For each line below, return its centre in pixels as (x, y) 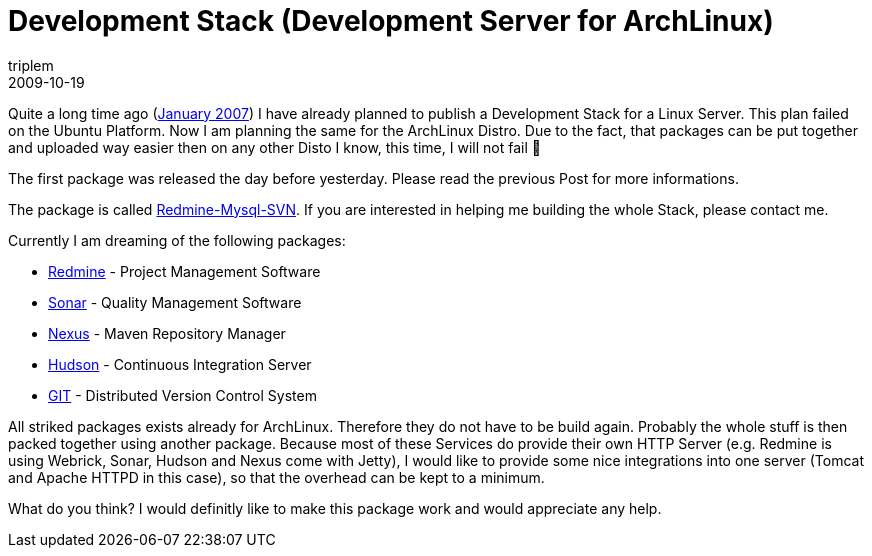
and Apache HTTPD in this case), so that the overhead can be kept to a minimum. (276, 477)
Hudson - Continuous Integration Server (180, 364)
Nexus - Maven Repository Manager (167, 333)
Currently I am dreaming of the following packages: (177, 240)
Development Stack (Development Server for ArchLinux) (391, 21)
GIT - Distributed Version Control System (182, 395)
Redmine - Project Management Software (184, 271)
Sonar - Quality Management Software (175, 302)
